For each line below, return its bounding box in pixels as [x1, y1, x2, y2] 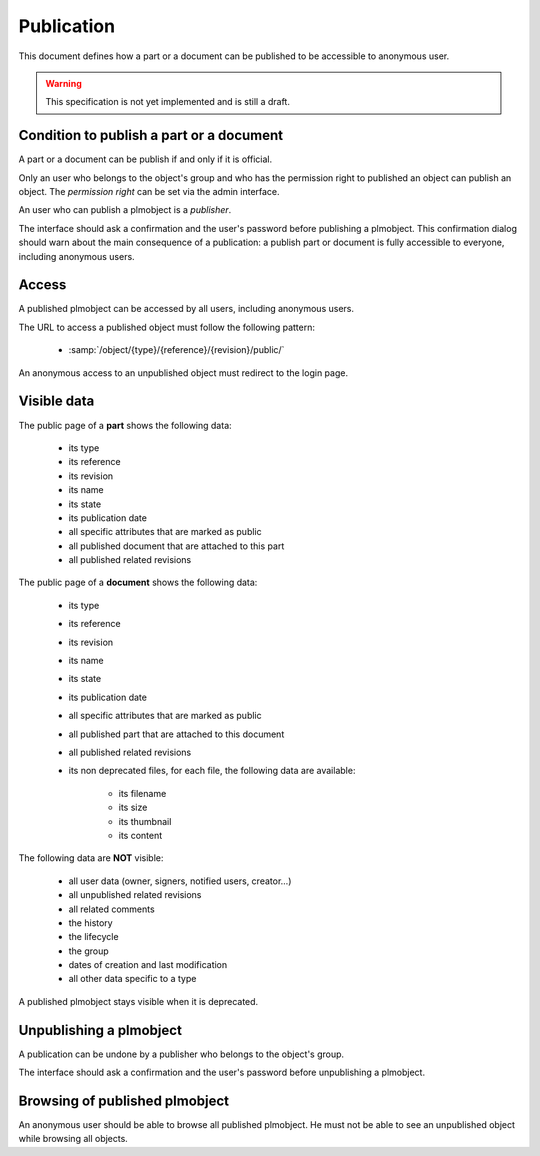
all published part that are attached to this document [68, 728, 285, 740]
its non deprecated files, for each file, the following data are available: [68, 765, 356, 777]
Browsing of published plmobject [18, 1092, 230, 1109]
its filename [118, 787, 167, 799]
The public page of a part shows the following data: [18, 419, 232, 431]
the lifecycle [68, 931, 119, 943]
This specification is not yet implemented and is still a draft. [45, 96, 290, 108]
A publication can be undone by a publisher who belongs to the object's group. [18, 1048, 345, 1060]
